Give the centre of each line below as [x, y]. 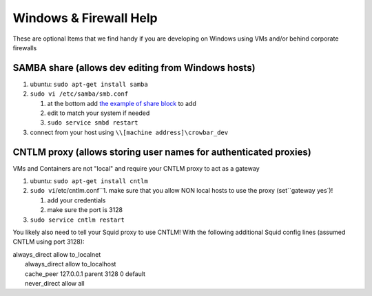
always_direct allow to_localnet [57, 254]
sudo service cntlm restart [77, 220]
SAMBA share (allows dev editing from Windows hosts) [134, 68]
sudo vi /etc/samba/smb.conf [79, 94]
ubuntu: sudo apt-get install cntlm [89, 181]
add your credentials [76, 200]
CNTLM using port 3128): [49, 242]
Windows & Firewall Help [85, 18]
